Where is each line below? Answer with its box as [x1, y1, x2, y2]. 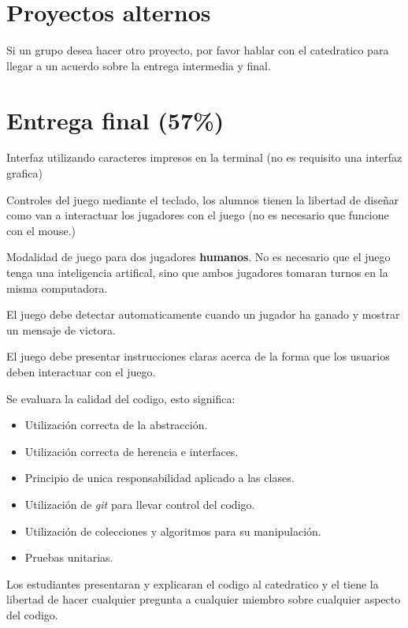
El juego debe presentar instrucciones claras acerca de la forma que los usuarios [6, 348, 390, 364]
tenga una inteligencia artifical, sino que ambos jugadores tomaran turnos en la [6, 264, 388, 280]
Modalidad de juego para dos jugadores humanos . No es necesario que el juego [6, 249, 391, 265]
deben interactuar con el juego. [6, 363, 156, 379]
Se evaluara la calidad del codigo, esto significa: [6, 390, 236, 406]
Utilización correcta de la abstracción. [24, 417, 208, 433]
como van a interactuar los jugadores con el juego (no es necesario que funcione [6, 207, 389, 223]
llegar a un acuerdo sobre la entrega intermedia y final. [6, 57, 271, 73]
